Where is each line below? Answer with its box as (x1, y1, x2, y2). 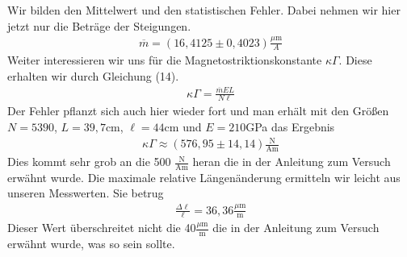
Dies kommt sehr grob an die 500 (7, 153, 171, 170)
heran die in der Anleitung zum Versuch (192, 153, 391, 170)
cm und (164, 118, 202, 135)
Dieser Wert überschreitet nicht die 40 (7, 219, 196, 236)
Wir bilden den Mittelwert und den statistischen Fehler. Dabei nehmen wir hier (7, 2, 401, 18)
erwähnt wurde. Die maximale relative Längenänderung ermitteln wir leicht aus (7, 168, 401, 185)
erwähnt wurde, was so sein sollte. (7, 235, 175, 252)
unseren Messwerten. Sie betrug (7, 184, 164, 201)
